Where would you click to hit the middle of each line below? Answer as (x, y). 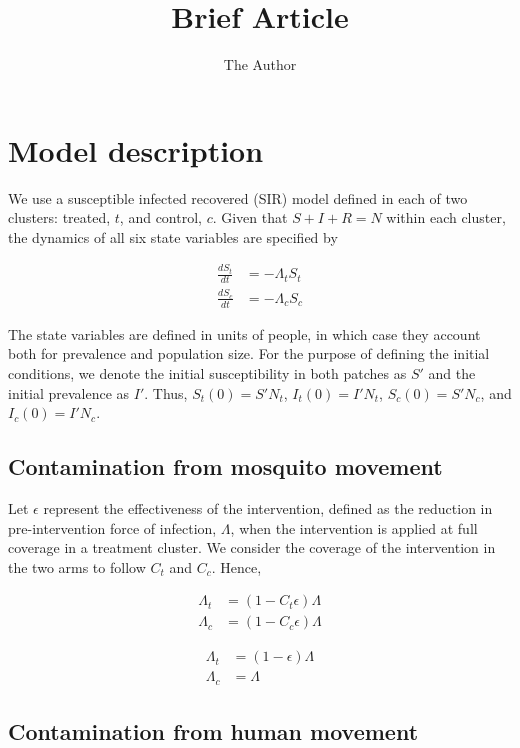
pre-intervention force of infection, (112, 527)
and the (452, 373)
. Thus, (166, 392)
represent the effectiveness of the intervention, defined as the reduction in (268, 508)
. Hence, (236, 566)
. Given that (250, 217)
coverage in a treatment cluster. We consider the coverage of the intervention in (252, 547)
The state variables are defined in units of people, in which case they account (244, 333)
